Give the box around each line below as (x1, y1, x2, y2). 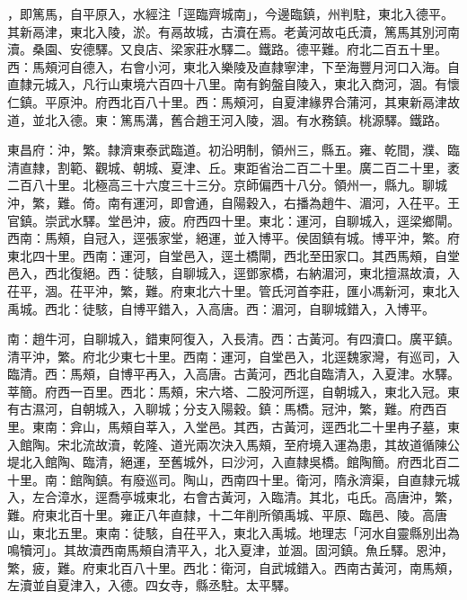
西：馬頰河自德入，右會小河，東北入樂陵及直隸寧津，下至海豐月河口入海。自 (7, 57, 460, 76)
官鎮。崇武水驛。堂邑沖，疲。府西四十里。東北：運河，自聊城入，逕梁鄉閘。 (7, 210, 460, 229)
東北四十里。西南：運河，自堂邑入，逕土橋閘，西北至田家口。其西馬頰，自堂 (7, 246, 460, 264)
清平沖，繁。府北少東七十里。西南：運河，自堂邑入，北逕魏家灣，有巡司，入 (7, 346, 460, 365)
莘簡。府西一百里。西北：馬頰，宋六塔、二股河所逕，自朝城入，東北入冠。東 (7, 381, 460, 400)
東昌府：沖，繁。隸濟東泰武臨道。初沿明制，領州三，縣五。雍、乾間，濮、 (7, 140, 447, 159)
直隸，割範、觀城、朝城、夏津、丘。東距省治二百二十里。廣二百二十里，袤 (19, 157, 460, 176)
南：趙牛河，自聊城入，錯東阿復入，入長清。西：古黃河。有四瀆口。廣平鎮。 (7, 329, 460, 348)
